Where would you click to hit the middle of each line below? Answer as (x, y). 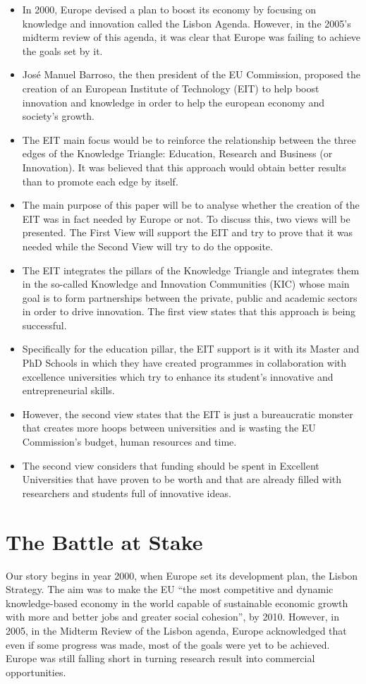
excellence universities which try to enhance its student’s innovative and (178, 376)
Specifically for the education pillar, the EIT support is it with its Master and (191, 349)
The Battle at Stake (104, 541)
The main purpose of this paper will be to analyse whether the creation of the (191, 205)
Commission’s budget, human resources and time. (129, 442)
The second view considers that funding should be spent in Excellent (171, 465)
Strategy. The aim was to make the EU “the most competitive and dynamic (170, 589)
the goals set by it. (62, 50)
